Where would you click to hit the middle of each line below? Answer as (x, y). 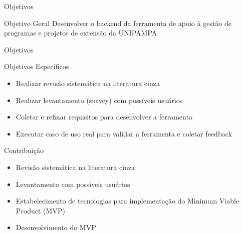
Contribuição (24, 150)
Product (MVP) (40, 210)
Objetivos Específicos (37, 66)
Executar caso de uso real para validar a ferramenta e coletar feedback (124, 133)
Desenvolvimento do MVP (56, 227)
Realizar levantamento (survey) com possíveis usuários (99, 100)
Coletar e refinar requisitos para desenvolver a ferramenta (104, 117)
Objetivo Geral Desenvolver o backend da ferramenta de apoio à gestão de (118, 23)
